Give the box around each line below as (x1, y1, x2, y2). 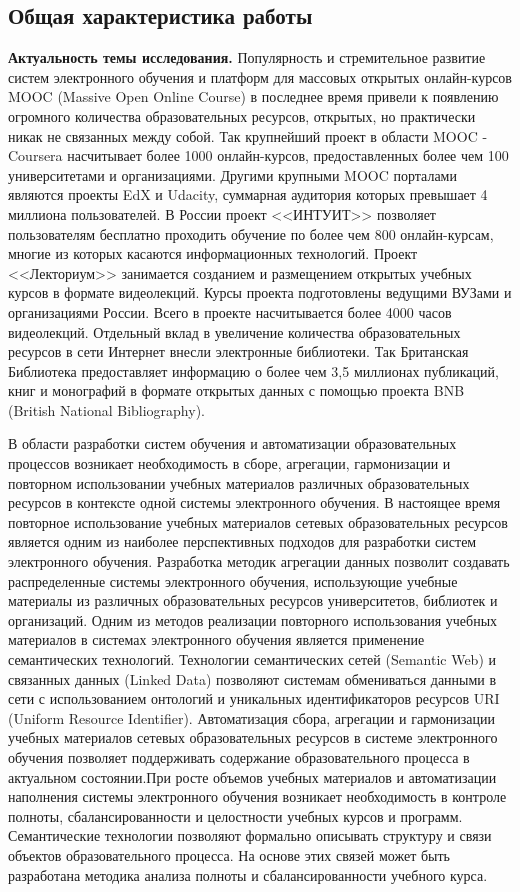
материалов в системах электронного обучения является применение (8, 629, 425, 650)
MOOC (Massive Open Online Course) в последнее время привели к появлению (8, 86, 499, 107)
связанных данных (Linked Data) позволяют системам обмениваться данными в (8, 668, 497, 689)
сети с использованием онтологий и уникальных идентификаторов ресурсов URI (8, 688, 500, 709)
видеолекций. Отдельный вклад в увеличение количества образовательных (8, 321, 461, 342)
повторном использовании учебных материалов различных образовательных (8, 472, 470, 493)
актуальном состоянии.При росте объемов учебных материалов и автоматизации (8, 766, 497, 787)
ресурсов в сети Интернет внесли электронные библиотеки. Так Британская (8, 341, 469, 362)
